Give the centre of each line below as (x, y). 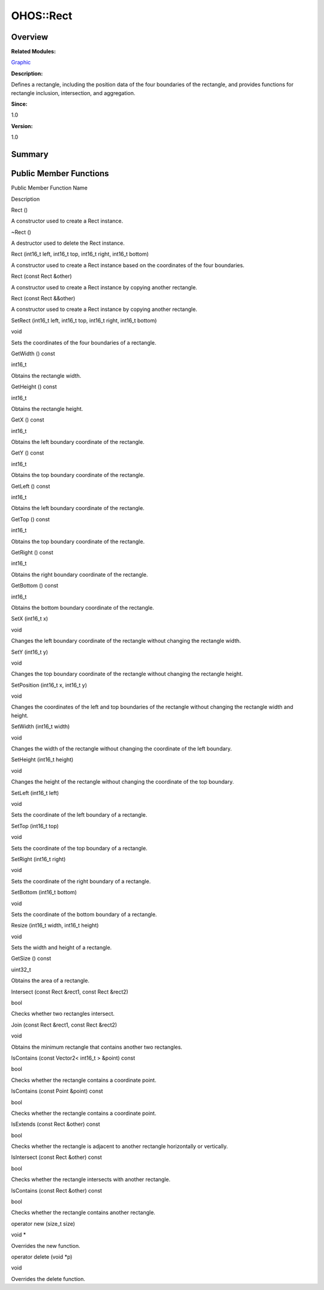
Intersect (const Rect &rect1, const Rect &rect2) (70, 992)
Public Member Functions (60, 174)
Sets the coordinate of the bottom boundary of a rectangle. (84, 914)
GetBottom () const (35, 586)
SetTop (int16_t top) (35, 826)
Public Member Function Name (49, 188)
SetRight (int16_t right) (38, 859)
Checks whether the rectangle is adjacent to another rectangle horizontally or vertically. (119, 1146)
